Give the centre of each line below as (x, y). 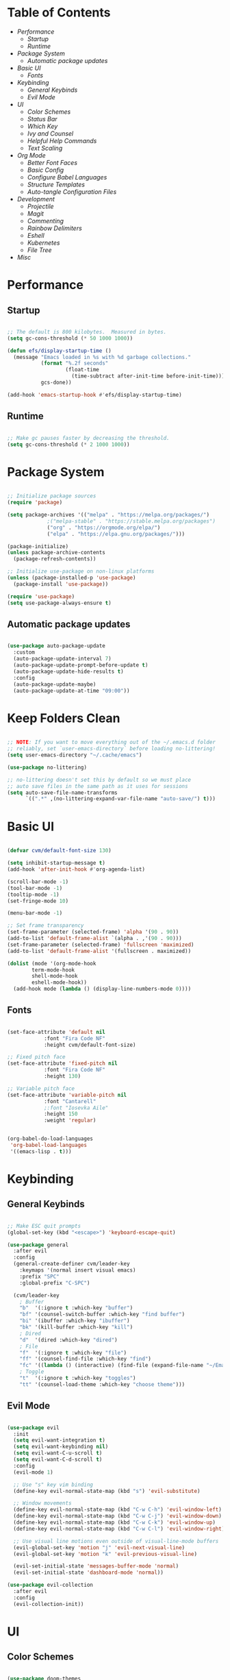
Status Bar (42, 119)
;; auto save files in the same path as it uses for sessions (98, 786)
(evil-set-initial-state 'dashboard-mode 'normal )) (89, 1573)
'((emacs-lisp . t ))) (41, 1151)
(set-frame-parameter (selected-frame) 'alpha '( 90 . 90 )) (93, 932)
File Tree (40, 250)
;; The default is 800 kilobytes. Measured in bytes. (87, 332)
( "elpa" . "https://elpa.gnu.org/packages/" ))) (116, 534)
